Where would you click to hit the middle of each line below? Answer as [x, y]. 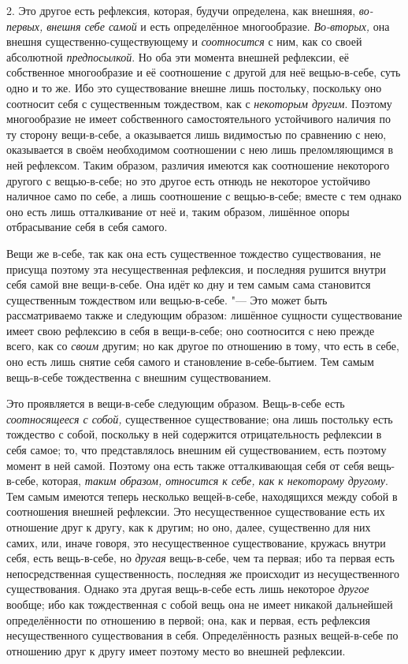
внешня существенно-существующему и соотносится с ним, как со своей [184, 41]
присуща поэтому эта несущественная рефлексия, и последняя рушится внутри [196, 269]
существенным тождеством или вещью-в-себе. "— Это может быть [167, 299]
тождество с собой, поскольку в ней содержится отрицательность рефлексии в [194, 434]
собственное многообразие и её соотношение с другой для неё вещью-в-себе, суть [204, 72]
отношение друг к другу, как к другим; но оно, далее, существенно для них [189, 527]
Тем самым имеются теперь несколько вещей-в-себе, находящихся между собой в [202, 496]
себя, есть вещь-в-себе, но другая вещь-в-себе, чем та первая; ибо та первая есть [200, 558]
